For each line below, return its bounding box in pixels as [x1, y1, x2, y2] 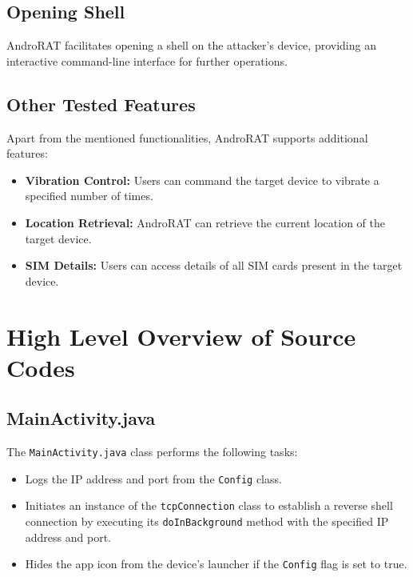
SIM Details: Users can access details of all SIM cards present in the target [25, 257, 403, 274]
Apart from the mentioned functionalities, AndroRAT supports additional [6, 129, 368, 146]
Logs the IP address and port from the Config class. [25, 470, 282, 487]
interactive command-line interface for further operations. [6, 52, 288, 69]
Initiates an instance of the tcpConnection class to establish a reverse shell [25, 497, 393, 514]
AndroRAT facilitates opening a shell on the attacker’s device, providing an [6, 37, 376, 54]
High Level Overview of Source [6, 319, 356, 352]
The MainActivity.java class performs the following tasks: [6, 443, 298, 460]
